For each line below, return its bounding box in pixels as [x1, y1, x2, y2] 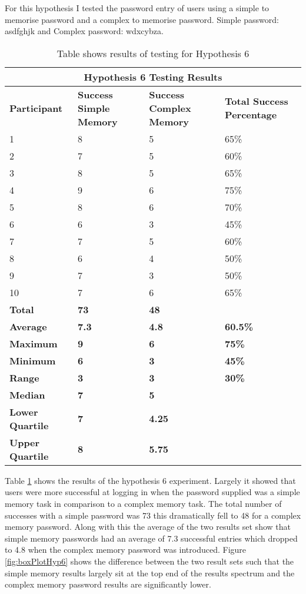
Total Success [225, 94, 288, 108]
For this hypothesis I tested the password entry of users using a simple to [5, 2, 270, 14]
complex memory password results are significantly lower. [5, 578, 211, 590]
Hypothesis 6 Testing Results [84, 69, 222, 84]
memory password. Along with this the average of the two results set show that [5, 520, 291, 533]
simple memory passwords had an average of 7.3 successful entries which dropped [5, 532, 298, 544]
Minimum [9, 353, 56, 367]
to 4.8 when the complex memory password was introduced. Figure [5, 543, 247, 556]
